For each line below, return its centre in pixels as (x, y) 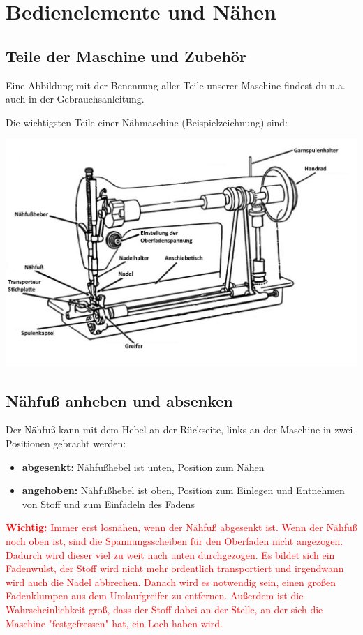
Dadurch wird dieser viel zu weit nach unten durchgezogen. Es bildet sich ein (170, 554)
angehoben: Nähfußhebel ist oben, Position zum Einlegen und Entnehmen (183, 490)
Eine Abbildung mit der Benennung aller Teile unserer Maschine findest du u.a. (176, 85)
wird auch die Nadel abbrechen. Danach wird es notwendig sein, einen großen (171, 582)
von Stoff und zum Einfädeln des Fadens (108, 503)
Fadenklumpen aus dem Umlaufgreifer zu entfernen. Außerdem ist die (155, 596)
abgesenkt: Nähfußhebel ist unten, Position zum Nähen (143, 466)
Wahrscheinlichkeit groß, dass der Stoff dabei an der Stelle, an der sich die (164, 609)
